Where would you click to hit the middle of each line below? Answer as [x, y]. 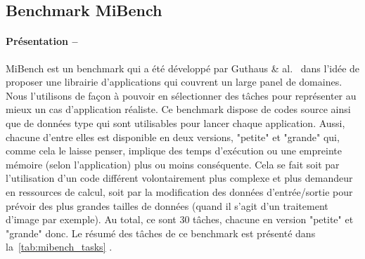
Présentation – [42, 41]
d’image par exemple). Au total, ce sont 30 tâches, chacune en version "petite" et [180, 219]
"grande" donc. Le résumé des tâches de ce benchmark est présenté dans [161, 233]
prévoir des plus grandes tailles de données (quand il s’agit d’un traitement [167, 205]
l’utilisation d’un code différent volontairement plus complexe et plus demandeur [179, 178]
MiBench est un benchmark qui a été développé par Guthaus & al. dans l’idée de [183, 68]
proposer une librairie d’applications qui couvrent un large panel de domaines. [174, 82]
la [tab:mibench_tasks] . [59, 247]
